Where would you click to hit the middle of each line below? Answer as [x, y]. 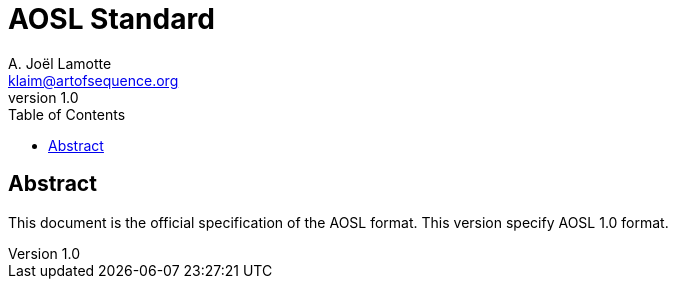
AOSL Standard [111, 19]
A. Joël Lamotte [60, 63]
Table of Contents [67, 114]
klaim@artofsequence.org [93, 80]
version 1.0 [43, 97]
